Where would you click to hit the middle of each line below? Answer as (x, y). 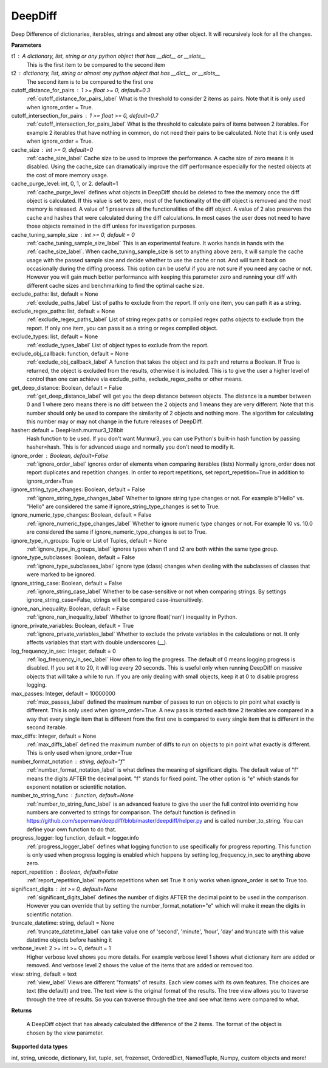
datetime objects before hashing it (69, 940)
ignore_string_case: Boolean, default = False (67, 583)
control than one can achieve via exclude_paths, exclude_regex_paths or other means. (135, 379)
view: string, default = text (44, 974)
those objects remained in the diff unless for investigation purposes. (112, 226)
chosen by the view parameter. (65, 1033)
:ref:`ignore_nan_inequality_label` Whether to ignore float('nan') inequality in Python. (132, 617)
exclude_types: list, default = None (55, 336)
